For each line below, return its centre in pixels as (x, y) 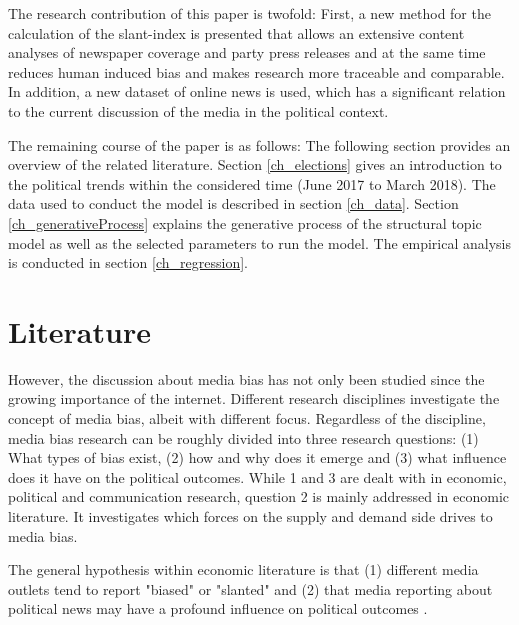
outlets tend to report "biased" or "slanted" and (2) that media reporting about (250, 588)
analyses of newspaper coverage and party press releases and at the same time (247, 52)
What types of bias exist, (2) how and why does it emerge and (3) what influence (257, 457)
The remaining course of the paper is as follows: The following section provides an (259, 144)
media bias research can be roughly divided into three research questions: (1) (243, 437)
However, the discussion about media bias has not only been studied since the (246, 378)
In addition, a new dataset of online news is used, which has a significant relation (257, 91)
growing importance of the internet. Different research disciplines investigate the (254, 398)
